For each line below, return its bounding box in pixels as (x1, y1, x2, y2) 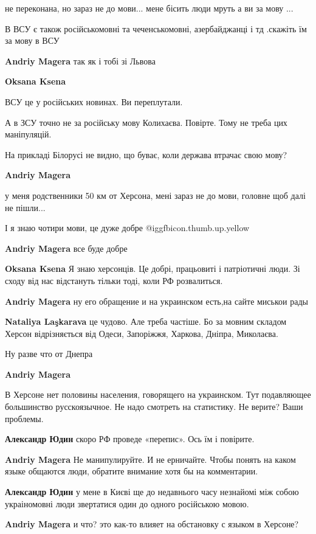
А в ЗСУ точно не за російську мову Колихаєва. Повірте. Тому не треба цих (5, 116, 287, 128)
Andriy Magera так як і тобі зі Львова (5, 54, 156, 67)
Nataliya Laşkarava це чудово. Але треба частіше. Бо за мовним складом (5, 315, 287, 328)
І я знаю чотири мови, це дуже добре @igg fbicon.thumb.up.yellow (5, 221, 250, 234)
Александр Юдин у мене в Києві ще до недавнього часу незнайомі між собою (5, 485, 299, 498)
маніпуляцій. (5, 128, 52, 140)
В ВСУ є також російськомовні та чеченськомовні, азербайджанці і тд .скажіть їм (5, 22, 307, 35)
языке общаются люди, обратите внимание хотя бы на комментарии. (5, 465, 258, 477)
